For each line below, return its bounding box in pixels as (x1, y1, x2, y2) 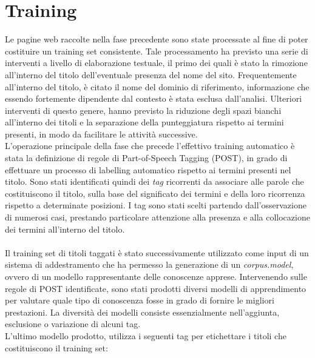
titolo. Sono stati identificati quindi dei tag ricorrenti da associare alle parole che (5, 175, 304, 188)
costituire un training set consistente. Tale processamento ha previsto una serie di (5, 44, 308, 57)
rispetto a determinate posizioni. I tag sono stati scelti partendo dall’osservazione (5, 199, 307, 211)
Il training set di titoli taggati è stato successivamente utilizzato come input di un (5, 246, 309, 259)
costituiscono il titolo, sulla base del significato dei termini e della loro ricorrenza (5, 187, 305, 199)
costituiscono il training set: (5, 341, 108, 354)
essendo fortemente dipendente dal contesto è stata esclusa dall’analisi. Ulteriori (5, 92, 302, 105)
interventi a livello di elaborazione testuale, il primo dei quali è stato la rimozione (5, 56, 308, 69)
